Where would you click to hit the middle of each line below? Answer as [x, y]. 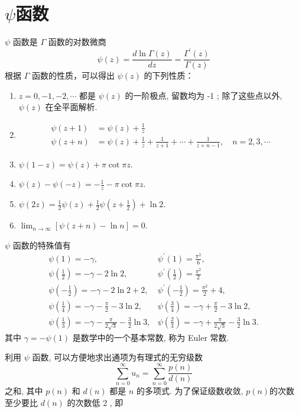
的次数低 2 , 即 [95, 402]
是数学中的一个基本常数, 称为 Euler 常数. [151, 337]
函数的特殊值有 [42, 245]
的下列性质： [169, 75]
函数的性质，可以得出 [73, 75]
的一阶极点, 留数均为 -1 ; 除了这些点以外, [204, 95]
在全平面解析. [71, 107]
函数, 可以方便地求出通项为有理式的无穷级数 [118, 357]
